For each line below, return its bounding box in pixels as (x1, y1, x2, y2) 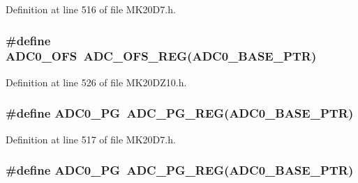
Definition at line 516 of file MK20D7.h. (6, 2, 176, 16)
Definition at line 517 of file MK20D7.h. (6, 132, 176, 146)
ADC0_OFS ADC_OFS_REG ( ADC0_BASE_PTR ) (6, 47, 317, 65)
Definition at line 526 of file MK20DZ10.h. (6, 74, 187, 89)
